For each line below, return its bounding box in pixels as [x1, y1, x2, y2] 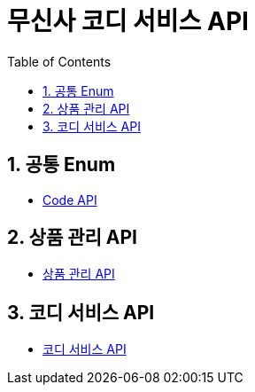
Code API [42, 192, 97, 208]
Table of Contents [7, 53, 112, 69]
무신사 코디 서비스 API [7, 6, 249, 36]
